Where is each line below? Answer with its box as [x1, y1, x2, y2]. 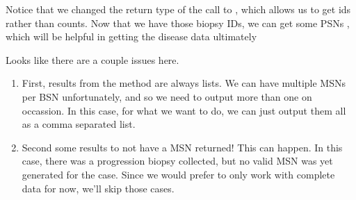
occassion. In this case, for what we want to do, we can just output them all [22, 103, 346, 117]
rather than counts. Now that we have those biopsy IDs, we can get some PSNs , [6, 15, 350, 30]
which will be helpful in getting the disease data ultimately [6, 29, 257, 44]
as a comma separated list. [22, 117, 136, 131]
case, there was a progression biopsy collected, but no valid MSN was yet [22, 153, 333, 168]
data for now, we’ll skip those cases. [22, 181, 175, 195]
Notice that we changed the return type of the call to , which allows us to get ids [6, 2, 351, 16]
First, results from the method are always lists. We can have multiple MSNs [22, 76, 346, 90]
